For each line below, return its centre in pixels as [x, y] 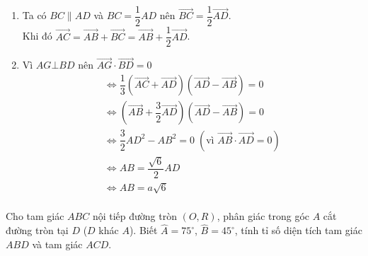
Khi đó [37, 36]
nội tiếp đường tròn [134, 216]
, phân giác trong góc [263, 216]
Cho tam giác [35, 216]
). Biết [143, 230]
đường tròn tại [37, 230]
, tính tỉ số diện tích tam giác [298, 230]
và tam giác [57, 244]
